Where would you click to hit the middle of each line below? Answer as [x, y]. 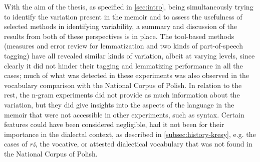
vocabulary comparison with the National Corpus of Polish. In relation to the [123, 85]
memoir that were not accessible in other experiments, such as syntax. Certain [124, 114]
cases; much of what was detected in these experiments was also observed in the [127, 75]
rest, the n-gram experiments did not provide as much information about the [122, 95]
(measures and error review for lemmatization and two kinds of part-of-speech [123, 46]
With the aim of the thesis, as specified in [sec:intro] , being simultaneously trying [129, 6]
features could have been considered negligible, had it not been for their [114, 124]
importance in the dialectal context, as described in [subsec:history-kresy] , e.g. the [130, 134]
